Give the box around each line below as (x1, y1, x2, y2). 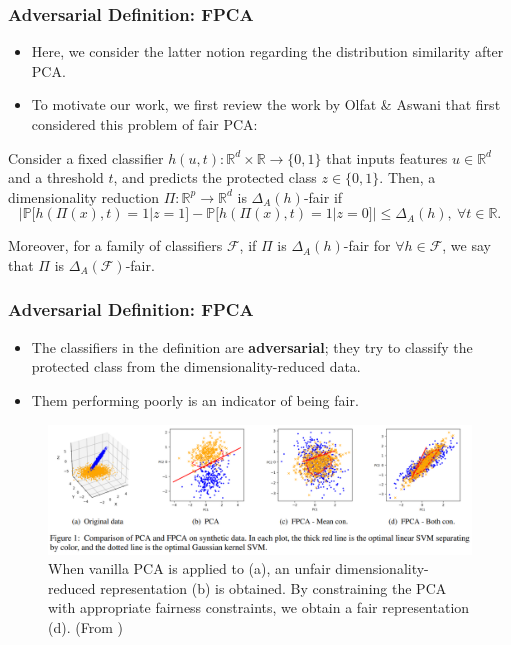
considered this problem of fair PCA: (31, 114, 258, 134)
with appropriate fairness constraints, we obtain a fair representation (48, 597, 470, 618)
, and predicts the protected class (113, 167, 317, 188)
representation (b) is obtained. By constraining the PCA (100, 577, 447, 598)
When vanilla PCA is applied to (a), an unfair (48, 558, 331, 579)
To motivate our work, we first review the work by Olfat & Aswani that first (31, 94, 501, 115)
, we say (442, 235, 491, 256)
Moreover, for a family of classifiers (8, 235, 223, 256)
